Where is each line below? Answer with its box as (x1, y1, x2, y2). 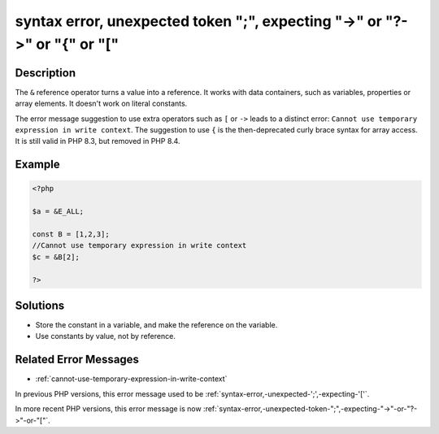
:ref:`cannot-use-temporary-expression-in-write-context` (35, 374, 228, 384)
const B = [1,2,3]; (32, 229, 110, 239)
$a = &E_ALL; (32, 207, 85, 216)
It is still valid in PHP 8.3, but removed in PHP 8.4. (15, 137, 180, 146)
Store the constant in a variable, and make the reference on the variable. (35, 320, 278, 330)
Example (15, 158, 60, 171)
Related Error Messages (15, 353, 140, 367)
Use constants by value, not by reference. (35, 332, 176, 341)
